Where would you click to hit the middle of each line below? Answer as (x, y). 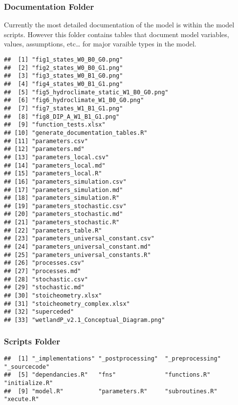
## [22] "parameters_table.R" (53, 230)
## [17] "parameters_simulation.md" (64, 190)
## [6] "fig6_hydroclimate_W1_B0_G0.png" (74, 100)
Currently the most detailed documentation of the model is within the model (119, 25)
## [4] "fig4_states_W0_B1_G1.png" (64, 84)
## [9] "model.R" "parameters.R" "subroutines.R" (111, 391)
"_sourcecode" (27, 367)
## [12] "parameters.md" (44, 149)
